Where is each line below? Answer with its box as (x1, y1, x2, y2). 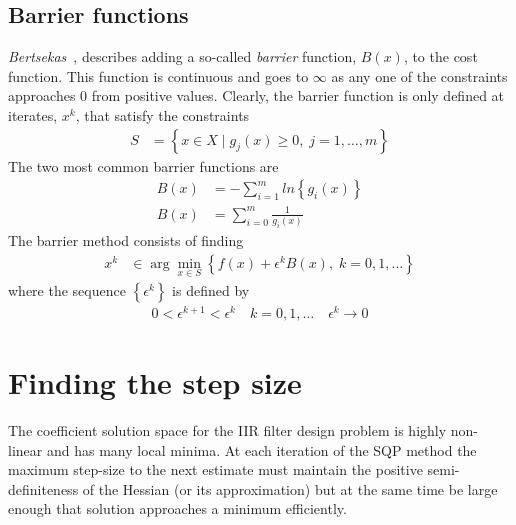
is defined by (172, 279, 250, 300)
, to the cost (403, 46, 478, 67)
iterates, (8, 104, 58, 125)
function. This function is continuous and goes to (8, 65, 309, 86)
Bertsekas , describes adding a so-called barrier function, (8, 46, 357, 67)
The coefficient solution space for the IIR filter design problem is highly (8, 420, 447, 441)
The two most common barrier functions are (8, 155, 279, 176)
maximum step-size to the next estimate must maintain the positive (8, 459, 423, 480)
